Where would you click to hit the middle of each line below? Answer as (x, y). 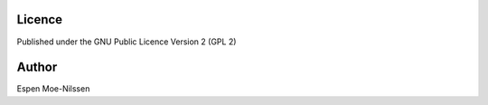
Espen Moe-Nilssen (53, 89)
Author (37, 67)
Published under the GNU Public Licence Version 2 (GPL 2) (127, 42)
